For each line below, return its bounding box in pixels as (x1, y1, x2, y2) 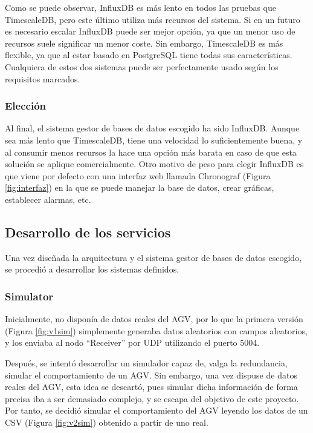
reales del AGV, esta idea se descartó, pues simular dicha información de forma (5, 380, 298, 393)
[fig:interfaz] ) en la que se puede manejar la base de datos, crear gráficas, (5, 181, 274, 194)
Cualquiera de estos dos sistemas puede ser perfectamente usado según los (5, 60, 279, 73)
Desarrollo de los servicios (5, 222, 171, 241)
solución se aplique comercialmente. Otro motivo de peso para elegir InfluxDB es (5, 157, 304, 170)
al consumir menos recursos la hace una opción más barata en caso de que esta (5, 145, 297, 158)
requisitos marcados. (5, 72, 80, 85)
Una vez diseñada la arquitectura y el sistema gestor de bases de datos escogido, (5, 251, 302, 263)
